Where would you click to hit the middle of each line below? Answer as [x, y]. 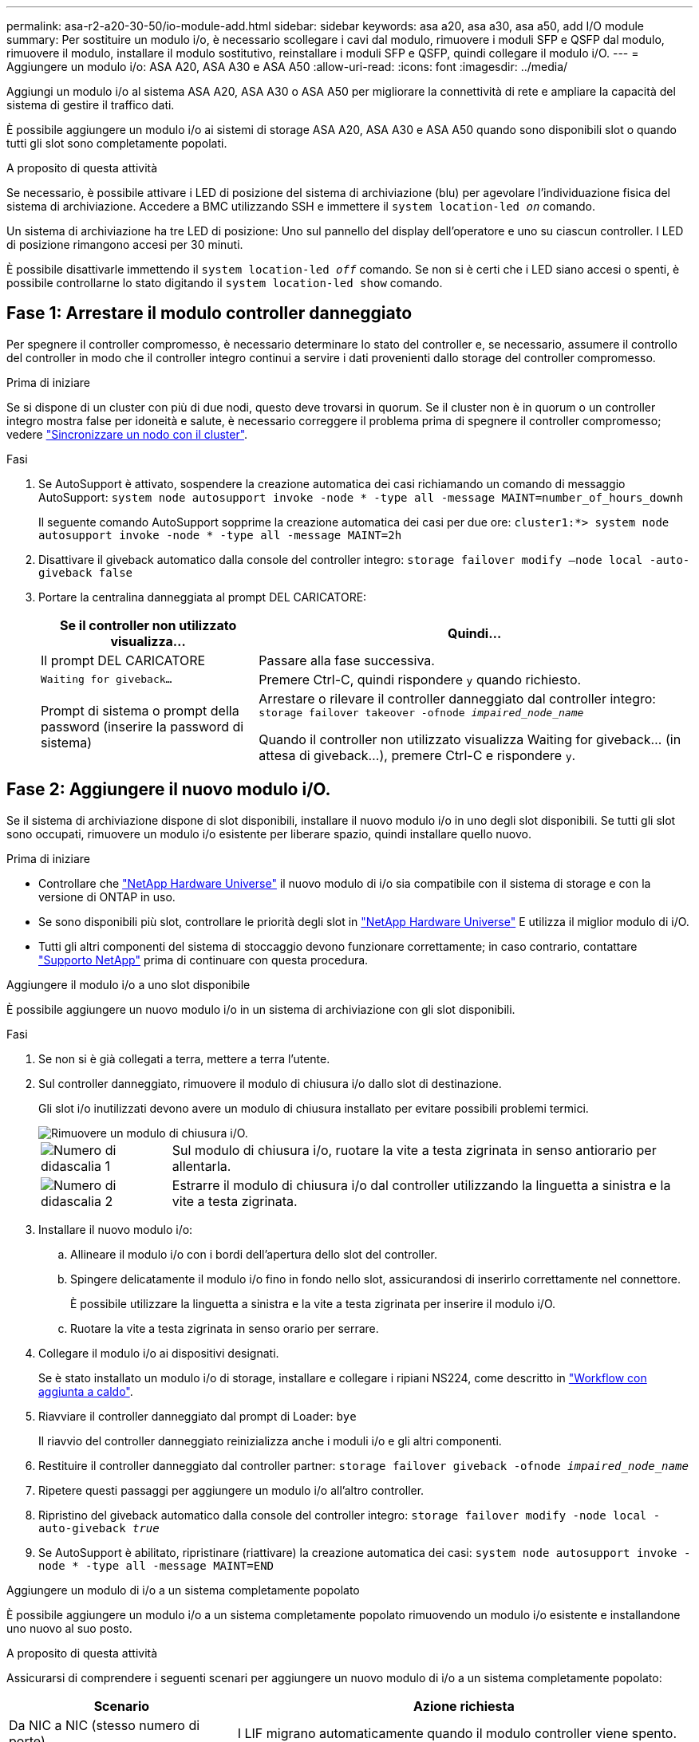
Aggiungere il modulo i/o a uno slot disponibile [128, 984]
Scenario [122, 1706]
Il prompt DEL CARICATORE [123, 660]
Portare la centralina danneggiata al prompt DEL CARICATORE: [203, 597]
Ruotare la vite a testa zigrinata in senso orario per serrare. [225, 1328]
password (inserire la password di [142, 727]
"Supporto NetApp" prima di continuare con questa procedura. [203, 960]
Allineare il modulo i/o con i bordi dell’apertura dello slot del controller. [254, 1254]
